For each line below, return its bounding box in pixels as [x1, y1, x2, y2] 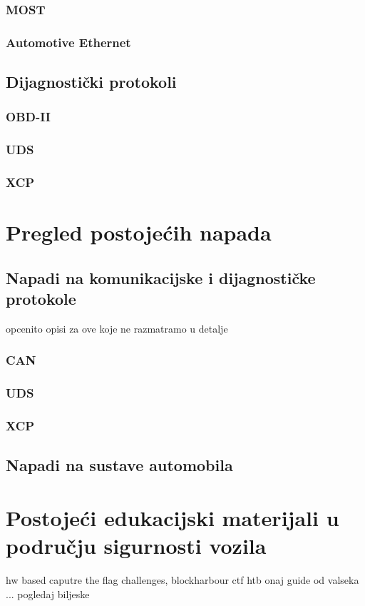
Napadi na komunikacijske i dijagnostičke [6, 266, 316, 288]
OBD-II [6, 108, 51, 126]
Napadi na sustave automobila [6, 454, 233, 476]
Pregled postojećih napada [6, 218, 272, 247]
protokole [6, 288, 76, 310]
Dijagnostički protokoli [6, 71, 177, 93]
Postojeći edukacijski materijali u [6, 503, 339, 532]
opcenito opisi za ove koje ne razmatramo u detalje [6, 320, 228, 335]
